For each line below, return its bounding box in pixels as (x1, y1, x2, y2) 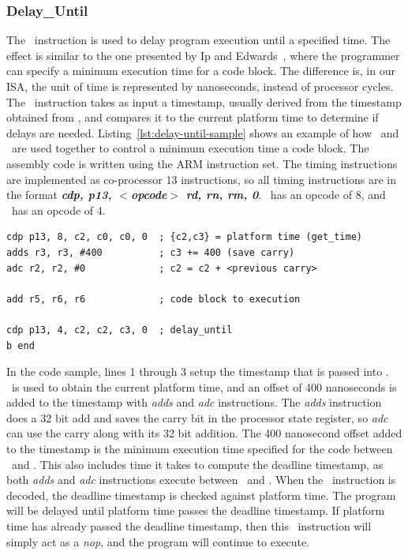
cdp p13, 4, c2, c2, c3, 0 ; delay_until (6, 324, 233, 336)
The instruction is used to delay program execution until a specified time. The (6, 32, 391, 48)
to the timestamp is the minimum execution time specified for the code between (6, 441, 393, 457)
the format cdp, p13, (6, 186, 112, 203)
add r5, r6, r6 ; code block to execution (6, 293, 301, 305)
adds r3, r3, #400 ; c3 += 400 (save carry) (6, 246, 295, 258)
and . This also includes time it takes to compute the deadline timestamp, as (11, 456, 384, 472)
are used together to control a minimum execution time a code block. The (11, 140, 369, 156)
